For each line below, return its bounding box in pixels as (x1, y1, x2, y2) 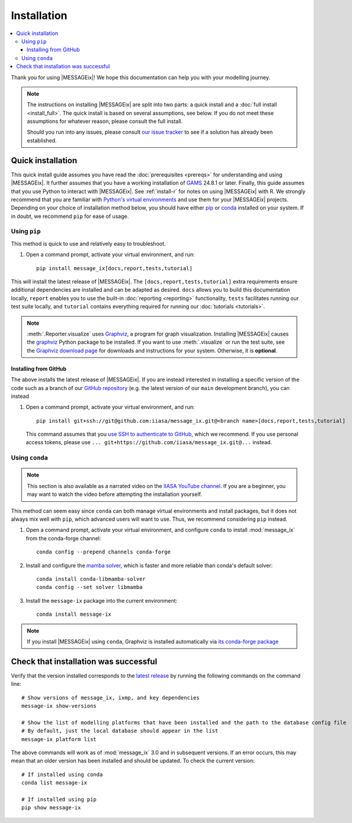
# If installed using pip (21, 796, 97, 803)
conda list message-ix (21, 780, 88, 786)
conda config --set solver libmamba (36, 584, 143, 591)
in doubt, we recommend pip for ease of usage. (11, 213, 129, 220)
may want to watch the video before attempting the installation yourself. (27, 490, 203, 498)
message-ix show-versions (21, 702, 97, 709)
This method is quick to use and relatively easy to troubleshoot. (11, 240, 166, 247)
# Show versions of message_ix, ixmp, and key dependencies (21, 694, 200, 701)
